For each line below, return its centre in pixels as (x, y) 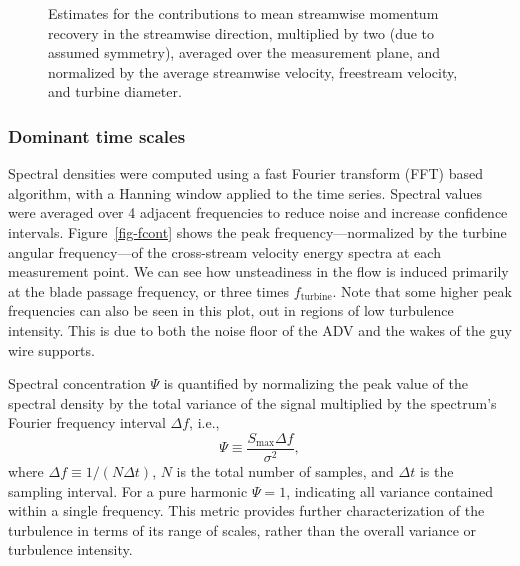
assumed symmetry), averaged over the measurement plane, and (244, 52)
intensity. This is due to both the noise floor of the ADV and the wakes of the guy (260, 329)
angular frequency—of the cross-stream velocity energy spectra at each (224, 251)
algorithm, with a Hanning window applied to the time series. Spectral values (245, 192)
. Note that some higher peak (422, 290)
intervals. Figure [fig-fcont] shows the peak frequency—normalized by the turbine (257, 231)
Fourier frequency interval (87, 422)
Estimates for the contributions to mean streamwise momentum (243, 13)
